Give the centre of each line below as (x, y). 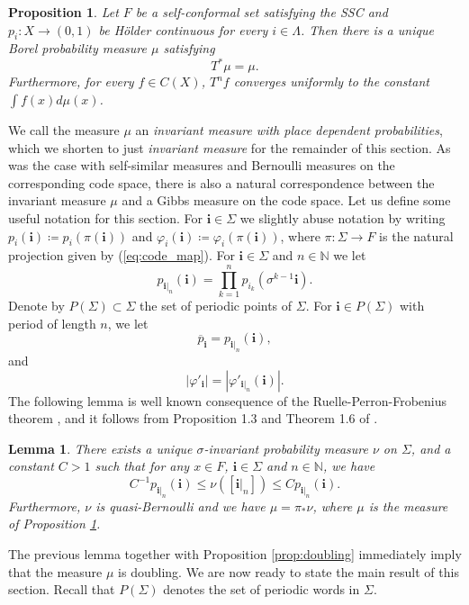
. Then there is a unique (367, 29)
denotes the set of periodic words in (262, 589)
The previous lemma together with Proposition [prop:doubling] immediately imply (235, 554)
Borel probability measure (77, 48)
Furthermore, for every (71, 81)
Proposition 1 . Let (63, 12)
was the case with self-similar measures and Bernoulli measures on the (202, 165)
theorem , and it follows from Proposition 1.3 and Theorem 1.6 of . (193, 418)
